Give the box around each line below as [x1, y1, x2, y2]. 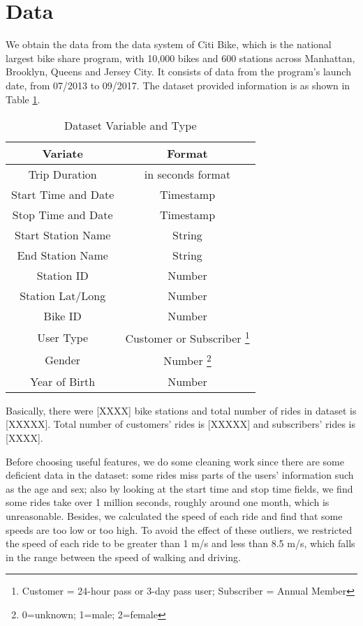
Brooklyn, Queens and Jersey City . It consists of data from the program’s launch [6, 64, 351, 79]
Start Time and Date [11, 186, 114, 203]
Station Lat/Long [20, 288, 106, 304]
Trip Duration [28, 166, 97, 183]
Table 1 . [6, 91, 40, 106]
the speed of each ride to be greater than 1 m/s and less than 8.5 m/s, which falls [6, 536, 355, 551]
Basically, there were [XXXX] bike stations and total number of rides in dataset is [6, 403, 357, 417]
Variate [42, 145, 83, 162]
